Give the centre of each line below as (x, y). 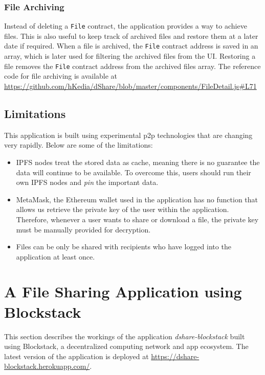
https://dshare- (175, 356)
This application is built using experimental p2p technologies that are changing (128, 135)
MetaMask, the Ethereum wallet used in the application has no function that (137, 199)
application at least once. (56, 256)
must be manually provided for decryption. (83, 229)
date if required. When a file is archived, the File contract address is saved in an (131, 46)
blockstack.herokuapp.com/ (47, 366)
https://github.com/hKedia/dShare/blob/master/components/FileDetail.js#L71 (130, 86)
